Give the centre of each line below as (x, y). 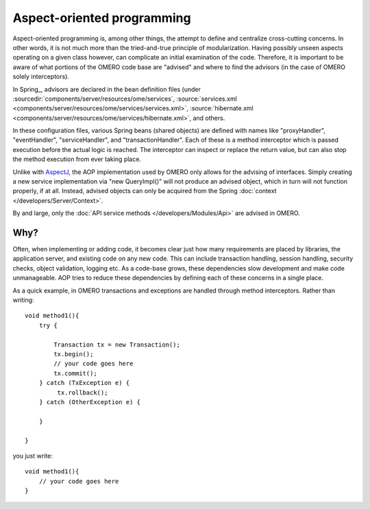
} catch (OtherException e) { (89, 402)
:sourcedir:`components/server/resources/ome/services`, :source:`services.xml (125, 99)
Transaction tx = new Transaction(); (117, 345)
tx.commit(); (75, 373)
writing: (23, 300)
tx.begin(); (74, 354)
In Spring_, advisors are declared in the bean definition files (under (107, 89)
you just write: (33, 456)
